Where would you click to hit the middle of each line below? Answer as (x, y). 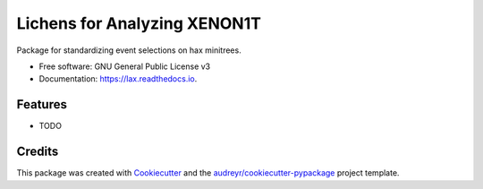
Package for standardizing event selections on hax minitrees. (129, 50)
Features (42, 104)
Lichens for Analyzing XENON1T (139, 23)
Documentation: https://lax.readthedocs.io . (118, 79)
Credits (38, 152)
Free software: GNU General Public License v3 (125, 66)
